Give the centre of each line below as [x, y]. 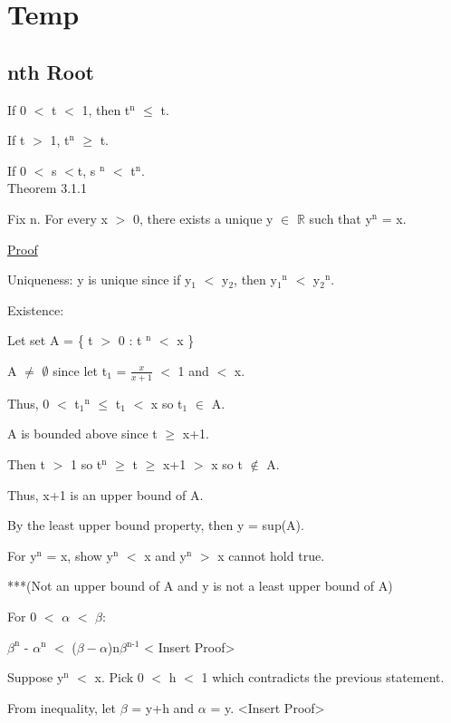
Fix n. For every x [58, 218]
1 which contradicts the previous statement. [323, 677]
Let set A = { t [50, 340]
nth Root [51, 71]
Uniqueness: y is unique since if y [100, 280]
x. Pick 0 [119, 677]
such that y [341, 218]
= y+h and [163, 707]
